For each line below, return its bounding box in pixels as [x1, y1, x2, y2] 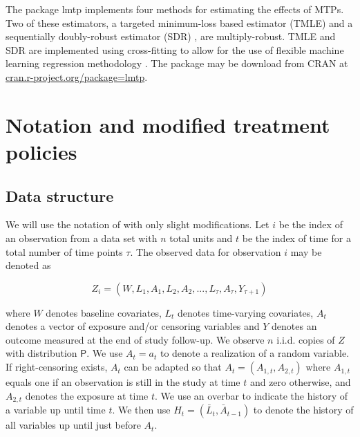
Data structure [6, 185, 114, 206]
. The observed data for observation [130, 244, 281, 259]
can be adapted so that [124, 360, 222, 374]
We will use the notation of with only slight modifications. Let [6, 217, 269, 232]
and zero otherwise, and [249, 375, 351, 389]
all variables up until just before [6, 418, 141, 432]
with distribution [6, 346, 77, 360]
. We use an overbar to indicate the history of [155, 388, 348, 402]
